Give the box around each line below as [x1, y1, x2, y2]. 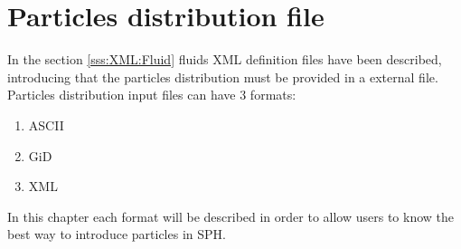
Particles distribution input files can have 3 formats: [7, 85, 296, 104]
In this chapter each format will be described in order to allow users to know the [7, 206, 455, 225]
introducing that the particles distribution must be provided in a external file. [7, 67, 438, 86]
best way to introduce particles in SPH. [7, 225, 226, 244]
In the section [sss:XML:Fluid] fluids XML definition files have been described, [7, 50, 442, 69]
